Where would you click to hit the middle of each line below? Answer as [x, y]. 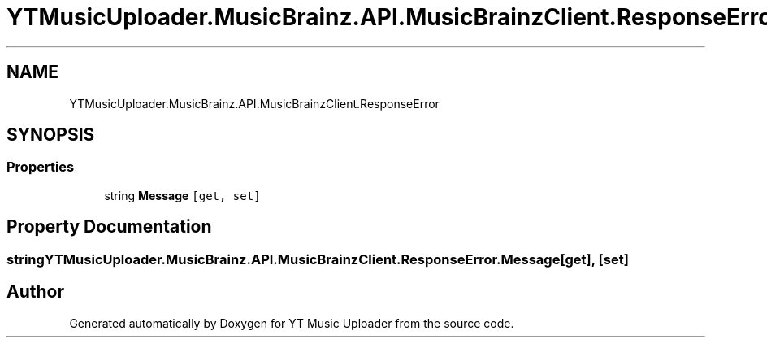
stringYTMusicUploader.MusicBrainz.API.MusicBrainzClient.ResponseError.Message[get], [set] [318, 259]
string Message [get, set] [182, 195]
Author [35, 292]
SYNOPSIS [51, 135]
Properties [41, 167]
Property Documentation [109, 227]
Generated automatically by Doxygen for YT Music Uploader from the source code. [292, 323]
